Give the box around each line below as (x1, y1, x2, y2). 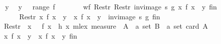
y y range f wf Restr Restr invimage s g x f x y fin (5, 1, 217, 11)
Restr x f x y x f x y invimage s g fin (19, 11, 160, 21)
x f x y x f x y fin (4, 30, 77, 41)
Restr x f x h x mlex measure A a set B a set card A (4, 21, 208, 31)
